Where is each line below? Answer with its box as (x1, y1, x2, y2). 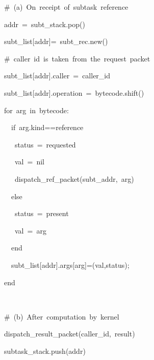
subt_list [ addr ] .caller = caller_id (4, 70, 111, 81)
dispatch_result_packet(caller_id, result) (4, 328, 135, 339)
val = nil (14, 156, 44, 167)
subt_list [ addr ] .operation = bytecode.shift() (4, 87, 144, 98)
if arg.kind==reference (11, 122, 84, 133)
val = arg (14, 225, 46, 236)
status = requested (14, 139, 76, 150)
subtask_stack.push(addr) (4, 345, 86, 356)
